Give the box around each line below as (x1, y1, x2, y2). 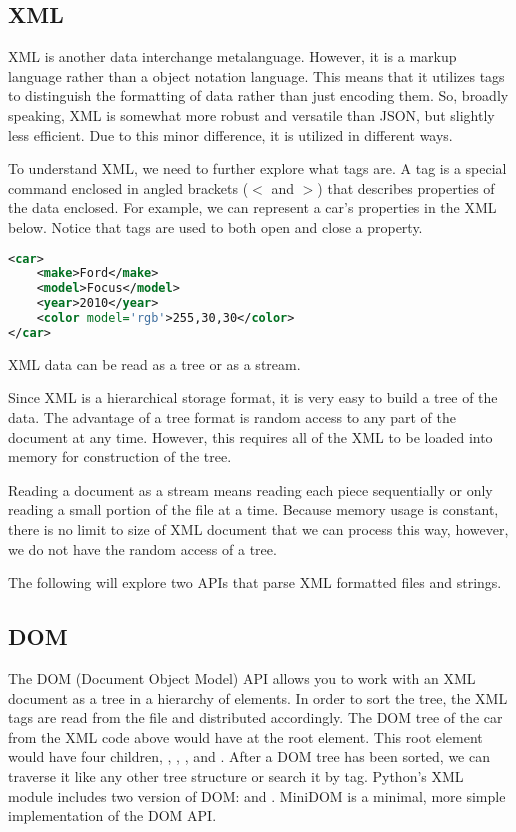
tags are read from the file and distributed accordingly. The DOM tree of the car (8, 707, 503, 728)
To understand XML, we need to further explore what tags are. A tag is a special (8, 158, 507, 179)
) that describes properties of (317, 177, 495, 198)
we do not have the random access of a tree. (8, 538, 277, 559)
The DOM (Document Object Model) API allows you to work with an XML (8, 667, 476, 688)
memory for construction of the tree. (8, 446, 232, 467)
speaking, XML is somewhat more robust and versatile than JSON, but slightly (8, 104, 495, 125)
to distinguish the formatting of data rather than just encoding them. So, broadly (8, 85, 509, 106)
